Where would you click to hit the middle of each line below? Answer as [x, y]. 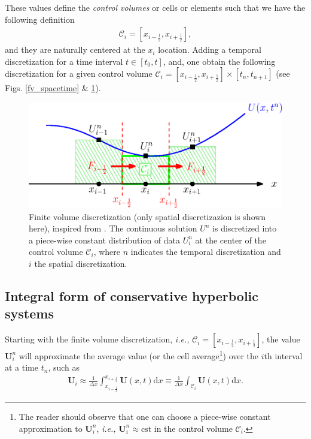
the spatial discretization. [81, 263]
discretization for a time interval [64, 61]
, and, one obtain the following [219, 61]
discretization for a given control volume [79, 73]
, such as [64, 367]
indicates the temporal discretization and [206, 252]
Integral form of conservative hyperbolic [132, 295]
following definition [40, 19]
